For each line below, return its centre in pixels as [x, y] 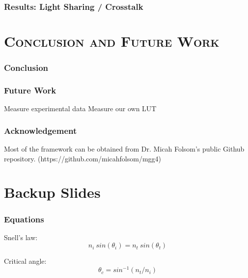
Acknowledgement [41, 130]
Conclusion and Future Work [112, 41]
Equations [24, 219]
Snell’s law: [21, 237]
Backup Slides [52, 192]
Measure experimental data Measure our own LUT [80, 108]
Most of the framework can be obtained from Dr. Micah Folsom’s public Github [124, 149]
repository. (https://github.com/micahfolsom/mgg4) [83, 158]
